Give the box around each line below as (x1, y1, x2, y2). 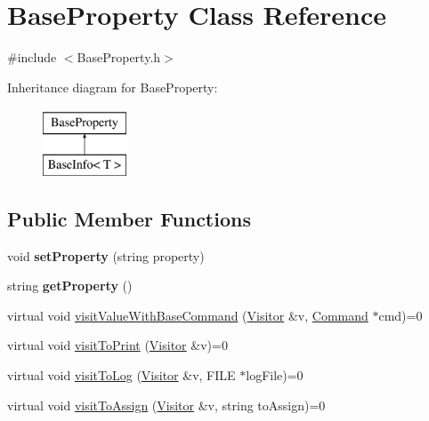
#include (7, 48, 57, 67)
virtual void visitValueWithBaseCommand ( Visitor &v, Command (7, 306, 368, 324)
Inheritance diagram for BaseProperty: (7, 77, 218, 96)
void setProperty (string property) (7, 246, 205, 265)
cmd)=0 (378, 306, 423, 324)
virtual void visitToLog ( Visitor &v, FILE (7, 366, 236, 385)
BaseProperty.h (77, 48, 161, 67)
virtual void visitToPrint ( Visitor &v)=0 (7, 336, 228, 354)
